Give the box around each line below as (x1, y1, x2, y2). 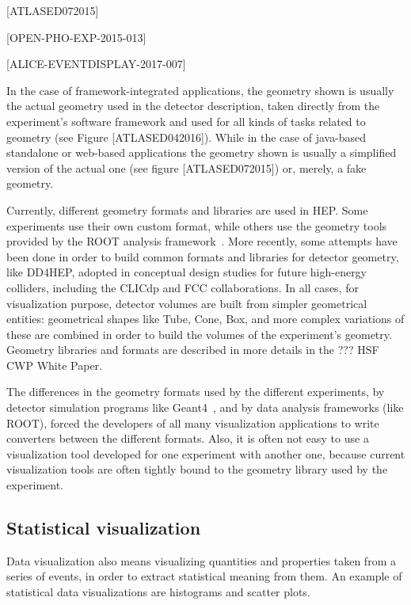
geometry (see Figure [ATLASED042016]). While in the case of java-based (6, 128, 367, 145)
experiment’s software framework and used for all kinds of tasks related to (6, 112, 366, 129)
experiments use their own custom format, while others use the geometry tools (6, 217, 387, 234)
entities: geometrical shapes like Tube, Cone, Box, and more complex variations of (6, 310, 405, 327)
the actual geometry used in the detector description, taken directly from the (6, 97, 380, 114)
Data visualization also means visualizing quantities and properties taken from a (6, 552, 396, 569)
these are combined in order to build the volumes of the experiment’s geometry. (6, 325, 392, 342)
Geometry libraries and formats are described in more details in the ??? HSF (6, 341, 379, 358)
